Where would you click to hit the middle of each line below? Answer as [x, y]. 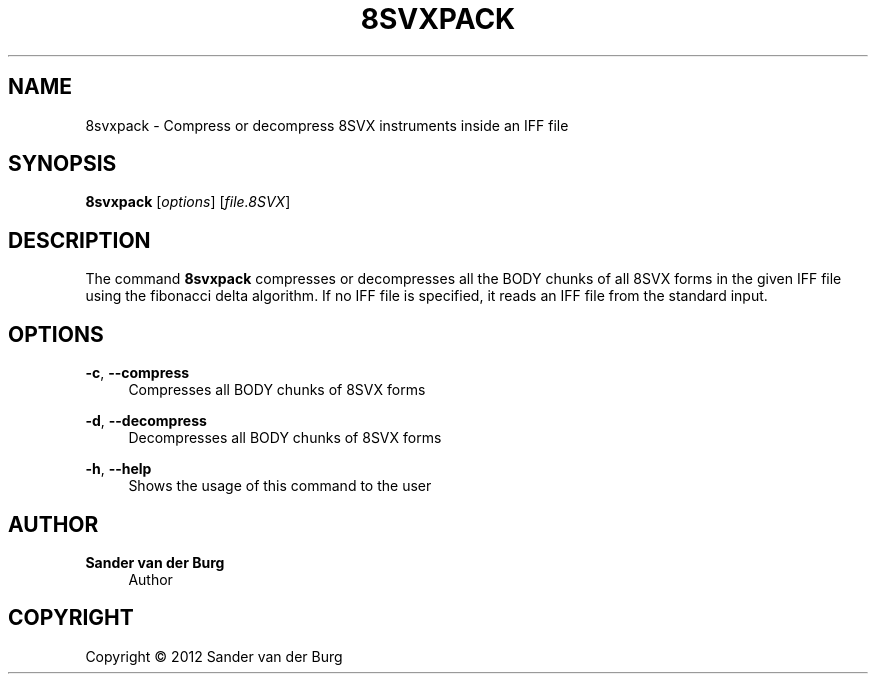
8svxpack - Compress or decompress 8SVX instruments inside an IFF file [327, 125]
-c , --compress [137, 373]
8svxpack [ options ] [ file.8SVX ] [188, 202]
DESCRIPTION [79, 240]
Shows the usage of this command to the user [280, 486]
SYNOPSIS [62, 164]
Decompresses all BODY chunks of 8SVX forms [285, 438]
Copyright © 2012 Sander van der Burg [214, 656]
